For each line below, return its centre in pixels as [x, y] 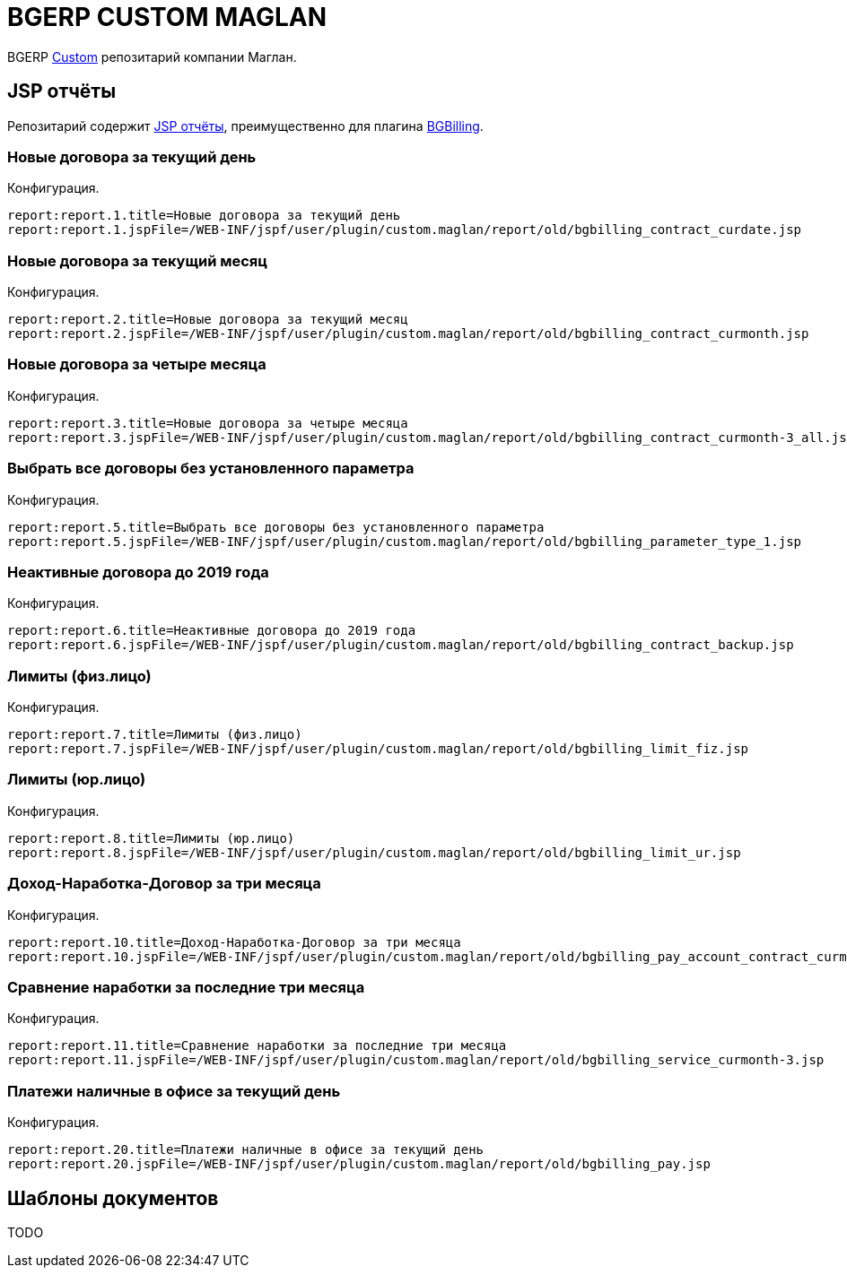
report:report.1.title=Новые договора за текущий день [204, 216]
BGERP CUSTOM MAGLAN [167, 17]
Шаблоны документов [113, 1198]
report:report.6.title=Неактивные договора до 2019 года [212, 631]
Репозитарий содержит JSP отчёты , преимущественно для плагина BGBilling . [245, 126]
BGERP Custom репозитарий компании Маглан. [152, 56]
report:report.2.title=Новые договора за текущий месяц [208, 320]
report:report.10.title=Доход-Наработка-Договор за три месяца [234, 942]
